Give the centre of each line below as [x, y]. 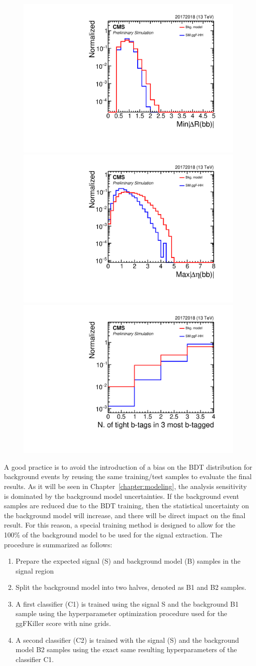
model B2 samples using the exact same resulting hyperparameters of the [126, 649]
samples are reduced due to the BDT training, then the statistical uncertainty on [127, 506]
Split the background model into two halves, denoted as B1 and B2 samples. [131, 587]
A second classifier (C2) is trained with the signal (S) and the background [127, 640]
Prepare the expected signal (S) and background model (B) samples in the [128, 561]
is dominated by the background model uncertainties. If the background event [122, 496]
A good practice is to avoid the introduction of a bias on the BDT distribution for [128, 466]
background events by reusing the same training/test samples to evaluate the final [128, 476]
